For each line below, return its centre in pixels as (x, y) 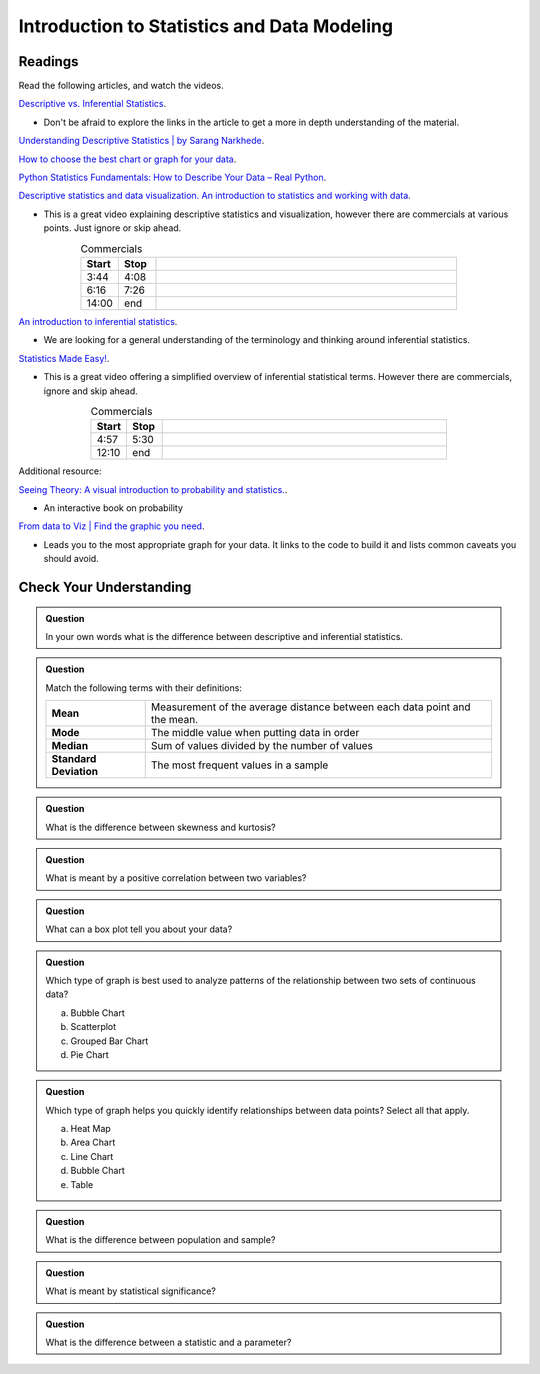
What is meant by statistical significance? (131, 1291)
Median (70, 746)
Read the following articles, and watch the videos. (121, 86)
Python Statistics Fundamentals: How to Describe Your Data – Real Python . (172, 177)
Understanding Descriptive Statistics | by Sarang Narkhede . (141, 141)
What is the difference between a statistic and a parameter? (168, 1342)
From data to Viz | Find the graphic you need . (111, 526)
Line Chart (92, 1156)
